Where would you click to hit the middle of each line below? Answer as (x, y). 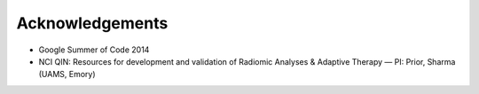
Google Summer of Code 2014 (94, 50)
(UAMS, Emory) (67, 74)
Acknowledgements (92, 23)
